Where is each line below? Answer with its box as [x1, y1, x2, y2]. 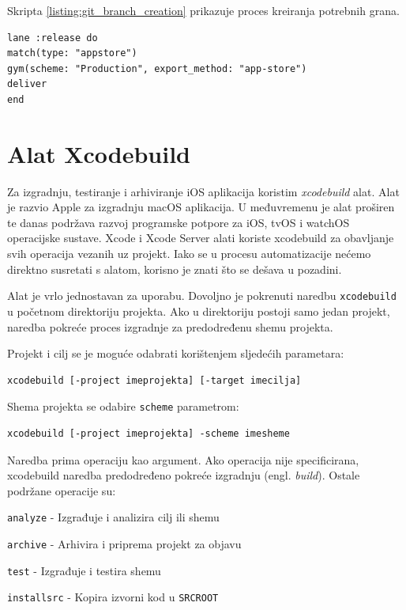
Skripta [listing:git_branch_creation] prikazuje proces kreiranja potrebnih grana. [7, 2, 400, 18]
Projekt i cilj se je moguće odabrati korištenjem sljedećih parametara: [7, 345, 344, 362]
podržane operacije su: [7, 482, 116, 498]
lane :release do [7, 32, 98, 44]
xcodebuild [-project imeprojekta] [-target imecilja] [7, 374, 302, 386]
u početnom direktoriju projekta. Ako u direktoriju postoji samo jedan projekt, [7, 302, 390, 319]
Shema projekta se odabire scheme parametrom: [7, 398, 239, 415]
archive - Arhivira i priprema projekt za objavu [7, 535, 242, 551]
